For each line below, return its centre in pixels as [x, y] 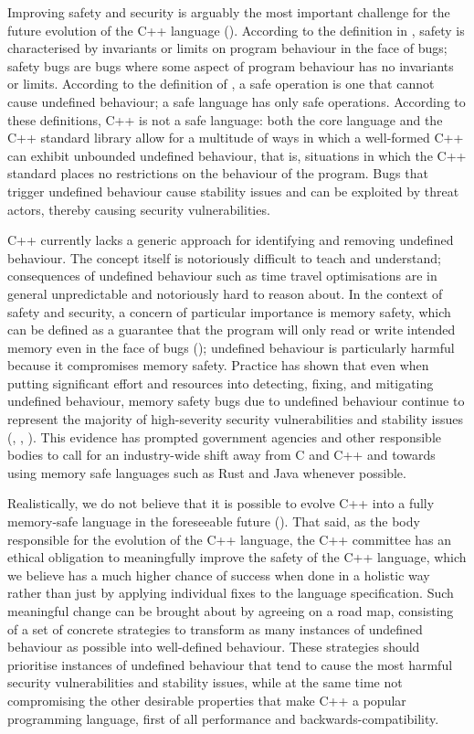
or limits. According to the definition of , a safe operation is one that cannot [221, 84]
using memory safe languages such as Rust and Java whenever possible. [207, 472]
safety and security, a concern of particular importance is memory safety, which [229, 311]
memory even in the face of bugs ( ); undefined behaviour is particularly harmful [231, 347]
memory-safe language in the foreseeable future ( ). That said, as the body [214, 521]
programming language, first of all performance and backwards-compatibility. [223, 718]
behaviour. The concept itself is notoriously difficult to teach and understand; [224, 257]
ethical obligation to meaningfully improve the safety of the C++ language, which [237, 557]
